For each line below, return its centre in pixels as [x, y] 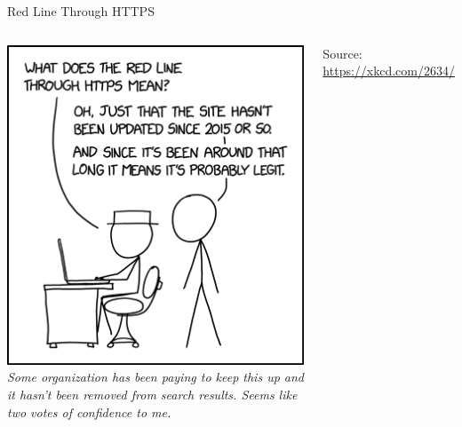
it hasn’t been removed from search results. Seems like [152, 394]
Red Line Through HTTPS [81, 11]
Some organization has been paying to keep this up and [156, 377]
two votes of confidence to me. [89, 411]
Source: [343, 53]
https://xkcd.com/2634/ [389, 71]
